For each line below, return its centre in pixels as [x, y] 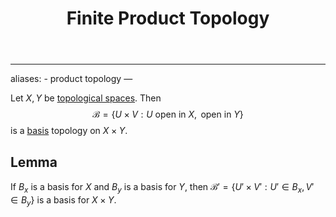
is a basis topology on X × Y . [69, 131]
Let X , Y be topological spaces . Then [86, 98]
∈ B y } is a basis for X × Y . [63, 200]
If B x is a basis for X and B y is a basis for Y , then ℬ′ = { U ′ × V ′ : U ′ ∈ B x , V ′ [162, 188]
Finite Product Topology [168, 18]
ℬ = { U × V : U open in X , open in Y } [168, 114]
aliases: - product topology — [71, 79]
